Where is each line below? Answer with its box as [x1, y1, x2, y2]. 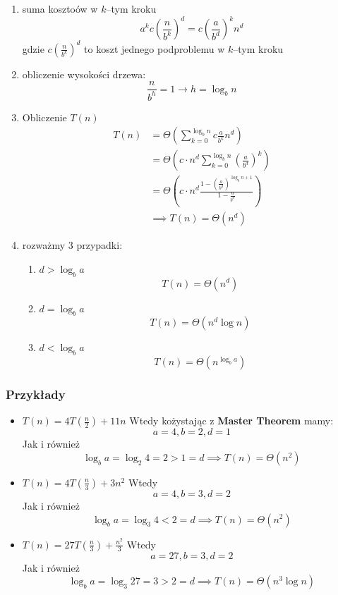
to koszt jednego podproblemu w [84, 41, 225, 56]
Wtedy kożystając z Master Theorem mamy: [129, 413, 334, 428]
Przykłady [6, 386, 66, 403]
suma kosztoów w [22, 1, 98, 16]
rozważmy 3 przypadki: [22, 238, 123, 252]
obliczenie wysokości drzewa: [22, 66, 146, 81]
